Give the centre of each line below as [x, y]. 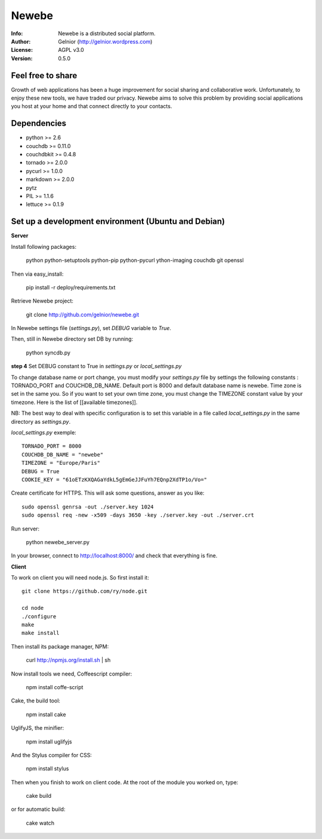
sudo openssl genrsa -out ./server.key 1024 [88, 507]
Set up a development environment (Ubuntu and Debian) [118, 222]
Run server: [25, 529]
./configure [39, 616]
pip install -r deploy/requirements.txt [71, 287]
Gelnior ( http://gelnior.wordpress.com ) [105, 41]
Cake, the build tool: [36, 701]
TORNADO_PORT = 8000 [52, 446]
